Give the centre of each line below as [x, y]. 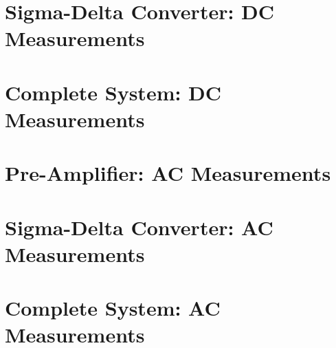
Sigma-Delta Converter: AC [139, 227]
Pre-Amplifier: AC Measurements [168, 173]
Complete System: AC [113, 308]
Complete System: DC [113, 92]
